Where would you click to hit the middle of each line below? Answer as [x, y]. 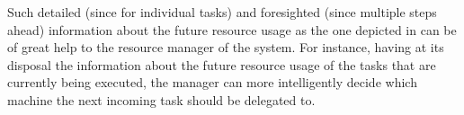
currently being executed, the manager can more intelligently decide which [212, 82]
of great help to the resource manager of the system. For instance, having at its [226, 47]
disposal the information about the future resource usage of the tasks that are [222, 64]
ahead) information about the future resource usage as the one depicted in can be [232, 29]
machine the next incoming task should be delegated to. [161, 99]
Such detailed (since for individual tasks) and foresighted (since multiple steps [222, 12]
